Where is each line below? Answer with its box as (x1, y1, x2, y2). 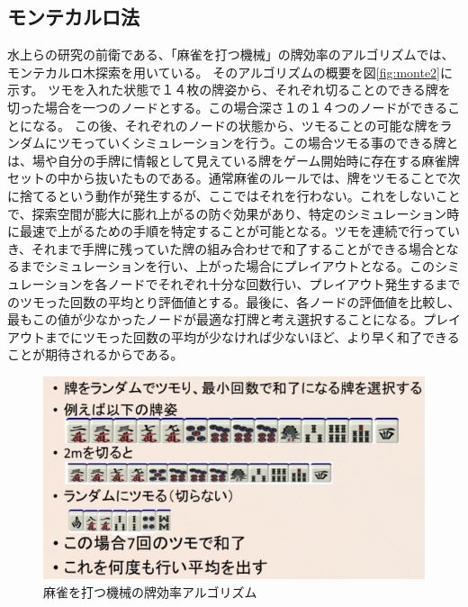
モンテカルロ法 (7, 3, 139, 31)
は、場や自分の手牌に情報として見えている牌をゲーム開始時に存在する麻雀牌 (7, 150, 460, 169)
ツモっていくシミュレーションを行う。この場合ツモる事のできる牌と (57, 133, 459, 152)
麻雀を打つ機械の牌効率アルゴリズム (43, 582, 257, 601)
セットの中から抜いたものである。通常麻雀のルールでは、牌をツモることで (7, 168, 448, 187)
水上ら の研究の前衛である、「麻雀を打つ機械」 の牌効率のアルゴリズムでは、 (7, 45, 454, 64)
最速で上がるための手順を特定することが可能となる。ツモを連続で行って (19, 222, 447, 240)
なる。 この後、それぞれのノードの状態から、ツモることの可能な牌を (31, 115, 440, 134)
